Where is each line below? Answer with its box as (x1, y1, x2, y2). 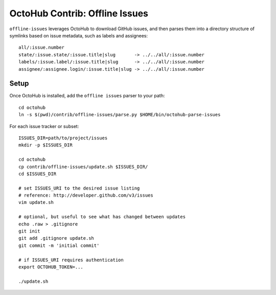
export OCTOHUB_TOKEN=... (18, 264, 84, 270)
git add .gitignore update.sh (18, 236, 95, 241)
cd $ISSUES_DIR (18, 171, 57, 177)
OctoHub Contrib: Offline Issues (9, 8, 148, 19)
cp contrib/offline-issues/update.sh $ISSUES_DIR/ (18, 164, 148, 170)
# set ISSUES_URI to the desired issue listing (18, 185, 140, 191)
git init (18, 228, 40, 234)
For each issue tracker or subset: (9, 123, 79, 129)
